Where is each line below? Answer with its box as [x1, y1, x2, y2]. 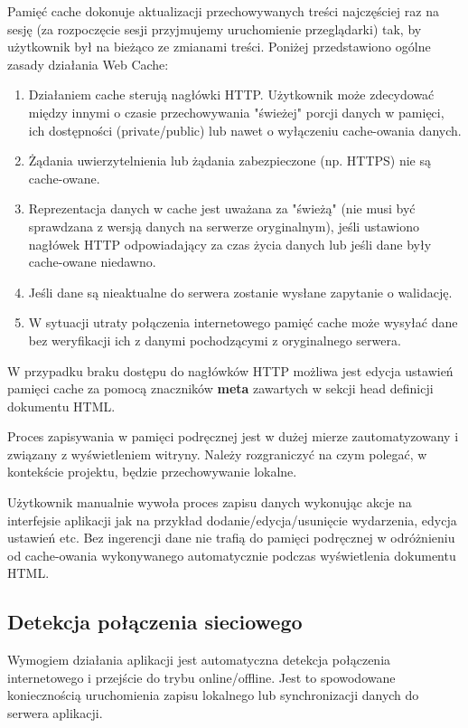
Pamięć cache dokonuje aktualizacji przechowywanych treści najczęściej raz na [7, 2, 439, 20]
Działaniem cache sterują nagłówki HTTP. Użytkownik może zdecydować [28, 85, 435, 104]
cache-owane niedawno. [28, 252, 156, 271]
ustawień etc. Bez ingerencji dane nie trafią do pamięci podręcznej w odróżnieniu [7, 528, 455, 547]
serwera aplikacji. [7, 704, 103, 723]
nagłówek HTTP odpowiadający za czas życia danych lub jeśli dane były [28, 234, 432, 253]
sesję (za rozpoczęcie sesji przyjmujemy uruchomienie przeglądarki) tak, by [7, 19, 422, 38]
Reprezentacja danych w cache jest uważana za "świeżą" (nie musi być [28, 199, 416, 218]
